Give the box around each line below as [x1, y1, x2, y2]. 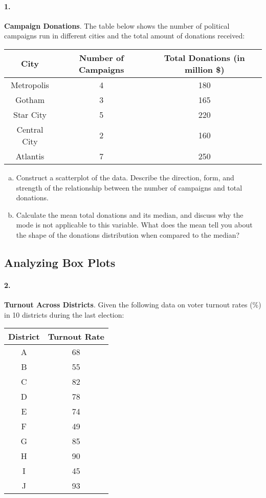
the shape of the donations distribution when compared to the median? [16, 229, 240, 240]
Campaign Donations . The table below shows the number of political [4, 20, 230, 31]
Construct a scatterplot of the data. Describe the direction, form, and [16, 172, 234, 182]
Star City [13, 108, 47, 120]
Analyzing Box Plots [4, 254, 116, 270]
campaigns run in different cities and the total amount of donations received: [4, 30, 245, 41]
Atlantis [15, 150, 45, 162]
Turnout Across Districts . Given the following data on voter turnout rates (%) [4, 299, 261, 310]
